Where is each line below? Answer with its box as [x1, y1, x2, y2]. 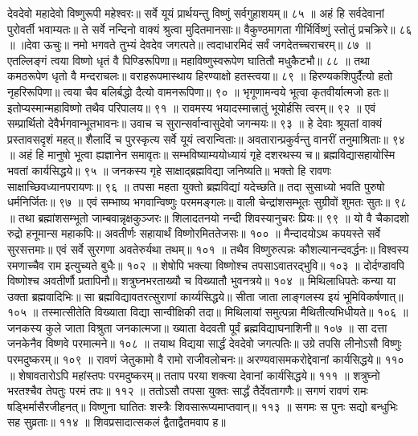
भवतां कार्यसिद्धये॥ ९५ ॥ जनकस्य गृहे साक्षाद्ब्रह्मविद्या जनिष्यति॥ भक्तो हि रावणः [7, 161, 332, 178]
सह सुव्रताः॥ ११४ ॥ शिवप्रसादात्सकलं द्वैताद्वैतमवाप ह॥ [7, 414, 226, 430]
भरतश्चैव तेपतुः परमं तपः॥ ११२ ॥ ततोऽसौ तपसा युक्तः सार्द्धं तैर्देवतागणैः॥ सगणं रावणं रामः [7, 382, 368, 399]
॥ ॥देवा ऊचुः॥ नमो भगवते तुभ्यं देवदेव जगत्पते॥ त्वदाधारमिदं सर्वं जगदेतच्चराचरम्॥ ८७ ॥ [7, 36, 371, 53]
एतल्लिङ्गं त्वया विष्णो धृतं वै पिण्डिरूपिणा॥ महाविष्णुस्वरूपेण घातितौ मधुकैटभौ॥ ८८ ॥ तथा [7, 51, 370, 68]
